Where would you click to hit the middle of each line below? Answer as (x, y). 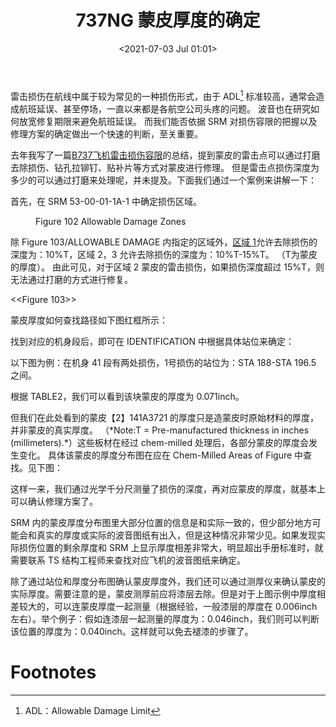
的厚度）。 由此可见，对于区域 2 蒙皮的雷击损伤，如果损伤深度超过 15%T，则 (167, 267)
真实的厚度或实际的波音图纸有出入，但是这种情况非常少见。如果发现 (176, 535)
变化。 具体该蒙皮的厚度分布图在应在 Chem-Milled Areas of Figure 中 (161, 455)
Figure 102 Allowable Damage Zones (111, 221)
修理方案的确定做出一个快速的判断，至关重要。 (106, 133)
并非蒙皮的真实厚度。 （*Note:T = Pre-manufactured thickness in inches (160, 430)
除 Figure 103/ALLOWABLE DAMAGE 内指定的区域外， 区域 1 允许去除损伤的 (164, 242)
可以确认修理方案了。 (54, 501)
